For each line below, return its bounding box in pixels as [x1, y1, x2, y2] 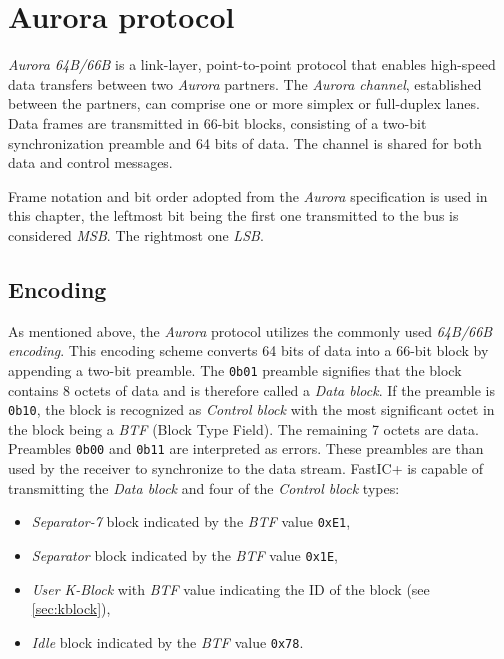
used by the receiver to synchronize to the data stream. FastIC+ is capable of [8, 458, 484, 479]
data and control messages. [8, 152, 173, 173]
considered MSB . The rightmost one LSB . [8, 224, 264, 245]
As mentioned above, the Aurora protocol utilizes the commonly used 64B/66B [8, 320, 493, 341]
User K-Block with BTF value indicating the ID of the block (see [31, 578, 430, 599]
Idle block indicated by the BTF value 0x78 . [31, 631, 304, 652]
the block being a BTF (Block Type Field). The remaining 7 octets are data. [8, 418, 479, 439]
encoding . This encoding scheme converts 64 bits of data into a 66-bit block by [8, 340, 489, 361]
